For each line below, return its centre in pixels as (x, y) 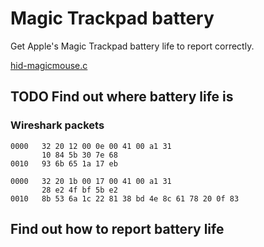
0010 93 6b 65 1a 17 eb (64, 163)
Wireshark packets (57, 125)
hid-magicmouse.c (49, 65)
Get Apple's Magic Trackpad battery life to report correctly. (132, 46)
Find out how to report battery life (117, 229)
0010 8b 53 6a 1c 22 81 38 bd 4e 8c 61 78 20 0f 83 (125, 198)
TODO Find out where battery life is (122, 97)
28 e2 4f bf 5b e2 (79, 190)
